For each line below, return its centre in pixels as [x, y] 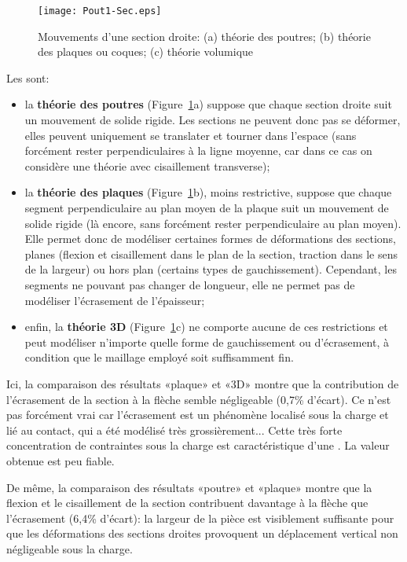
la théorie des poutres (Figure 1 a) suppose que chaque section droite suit [208, 104]
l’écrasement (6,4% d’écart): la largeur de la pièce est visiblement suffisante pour [200, 518]
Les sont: [28, 77]
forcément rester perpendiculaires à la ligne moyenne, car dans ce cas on [198, 151]
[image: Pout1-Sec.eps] [100, 11]
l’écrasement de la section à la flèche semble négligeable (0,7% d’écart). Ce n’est [199, 399]
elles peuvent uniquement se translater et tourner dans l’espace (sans [191, 135]
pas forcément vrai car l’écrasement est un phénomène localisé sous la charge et [198, 415]
